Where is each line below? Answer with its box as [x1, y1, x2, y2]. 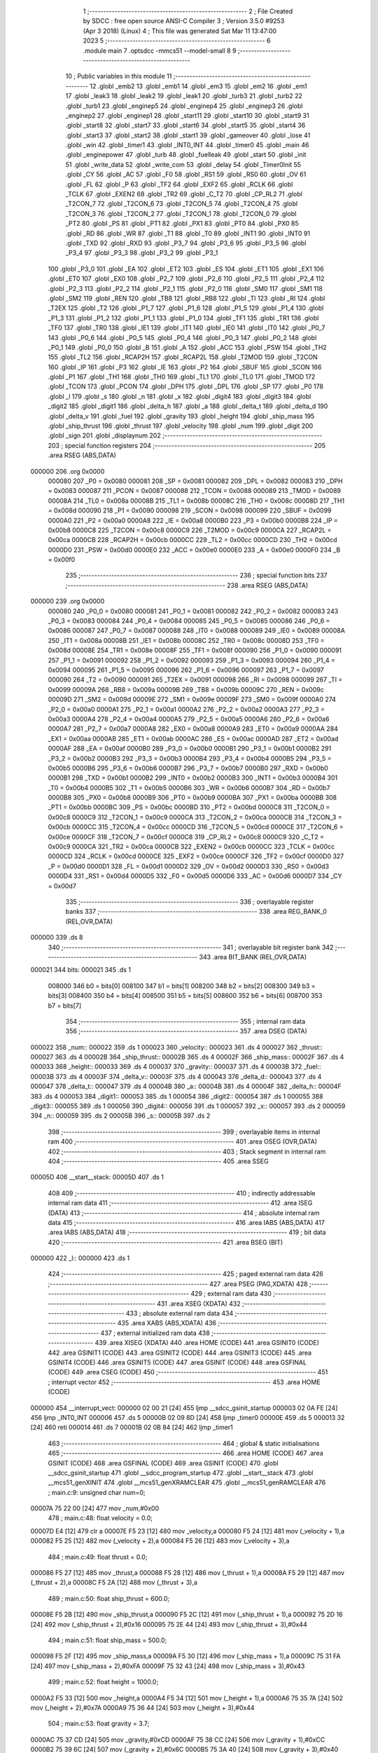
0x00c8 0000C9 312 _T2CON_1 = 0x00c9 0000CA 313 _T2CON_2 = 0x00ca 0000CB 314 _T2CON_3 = [48, 813, 342, 821]
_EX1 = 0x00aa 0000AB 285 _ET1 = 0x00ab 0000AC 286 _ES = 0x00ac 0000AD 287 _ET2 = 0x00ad [48, 734, 339, 743]
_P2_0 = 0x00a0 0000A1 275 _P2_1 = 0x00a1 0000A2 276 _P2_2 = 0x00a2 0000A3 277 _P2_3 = [48, 705, 325, 713]
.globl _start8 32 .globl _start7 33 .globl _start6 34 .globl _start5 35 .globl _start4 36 [65, 121, 306, 130]
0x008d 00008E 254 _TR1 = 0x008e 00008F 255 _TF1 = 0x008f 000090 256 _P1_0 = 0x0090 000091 [48, 646, 342, 655]
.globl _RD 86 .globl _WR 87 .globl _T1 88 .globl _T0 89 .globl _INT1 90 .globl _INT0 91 [65, 229, 311, 238]
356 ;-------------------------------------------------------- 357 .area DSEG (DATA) [65, 1027, 307, 1036]
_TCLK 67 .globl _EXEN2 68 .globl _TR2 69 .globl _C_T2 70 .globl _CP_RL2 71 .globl [65, 190, 302, 198]
